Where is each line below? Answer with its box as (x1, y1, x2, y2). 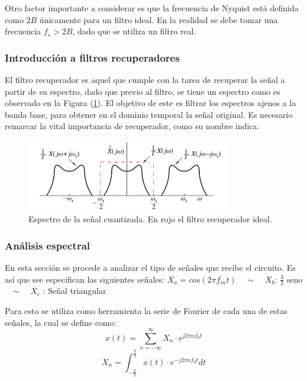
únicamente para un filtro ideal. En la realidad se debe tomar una (39, 13, 278, 25)
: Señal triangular (43, 284, 106, 297)
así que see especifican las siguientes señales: (5, 273, 165, 285)
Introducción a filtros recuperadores (5, 50, 180, 65)
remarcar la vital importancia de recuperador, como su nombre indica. (5, 120, 260, 132)
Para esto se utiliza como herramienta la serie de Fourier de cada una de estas (5, 304, 287, 316)
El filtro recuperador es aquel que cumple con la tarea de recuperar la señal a (5, 73, 285, 85)
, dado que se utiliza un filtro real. (72, 25, 196, 37)
